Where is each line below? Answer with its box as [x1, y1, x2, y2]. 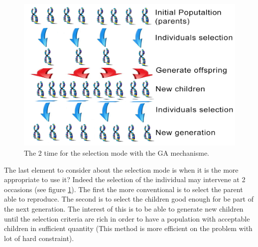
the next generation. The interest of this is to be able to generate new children [4, 204, 244, 214]
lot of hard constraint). [4, 233, 74, 243]
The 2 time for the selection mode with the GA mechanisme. [24, 148, 210, 158]
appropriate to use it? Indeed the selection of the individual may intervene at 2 [4, 174, 246, 185]
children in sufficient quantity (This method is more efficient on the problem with [4, 223, 253, 234]
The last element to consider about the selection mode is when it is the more [4, 164, 239, 175]
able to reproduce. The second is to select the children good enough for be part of [4, 194, 254, 204]
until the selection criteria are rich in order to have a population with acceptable [4, 213, 250, 224]
